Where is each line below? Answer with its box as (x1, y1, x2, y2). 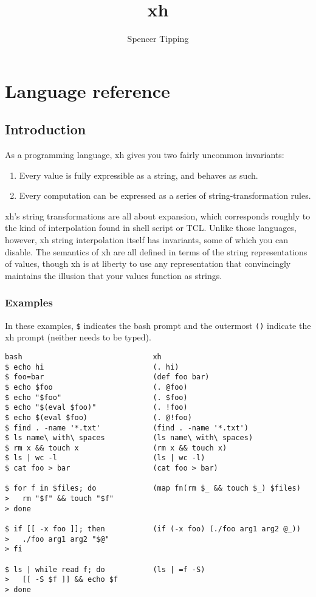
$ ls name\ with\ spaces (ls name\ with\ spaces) (5, 433, 253, 443)
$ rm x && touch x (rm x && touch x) (5, 443, 227, 452)
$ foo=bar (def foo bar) (5, 373, 210, 382)
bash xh (5, 352, 162, 361)
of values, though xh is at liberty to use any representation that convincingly (5, 257, 291, 270)
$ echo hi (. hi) (5, 362, 179, 371)
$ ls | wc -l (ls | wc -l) (5, 454, 205, 463)
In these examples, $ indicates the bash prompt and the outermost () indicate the (5, 319, 311, 331)
